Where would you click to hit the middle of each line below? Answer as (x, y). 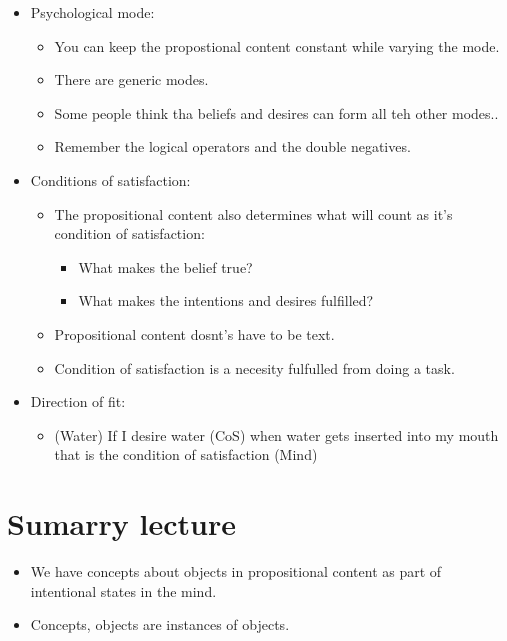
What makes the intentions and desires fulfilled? (226, 300)
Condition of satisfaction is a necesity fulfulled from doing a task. (254, 367)
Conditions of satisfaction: (110, 179)
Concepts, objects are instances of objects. (160, 624)
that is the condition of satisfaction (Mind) (186, 454)
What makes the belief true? (165, 266)
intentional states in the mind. (123, 590)
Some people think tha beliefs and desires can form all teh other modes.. (276, 112)
